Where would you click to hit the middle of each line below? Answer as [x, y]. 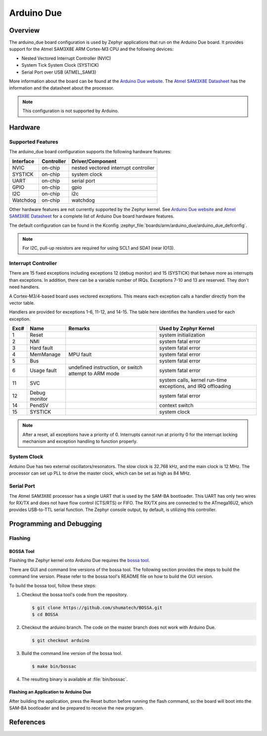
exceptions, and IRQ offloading [195, 387]
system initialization [182, 335]
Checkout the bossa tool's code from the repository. [75, 594]
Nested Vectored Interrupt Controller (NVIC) [66, 58]
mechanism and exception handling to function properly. [80, 441]
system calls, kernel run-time [193, 380]
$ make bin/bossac [54, 667]
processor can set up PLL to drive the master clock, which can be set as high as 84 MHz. [100, 473]
